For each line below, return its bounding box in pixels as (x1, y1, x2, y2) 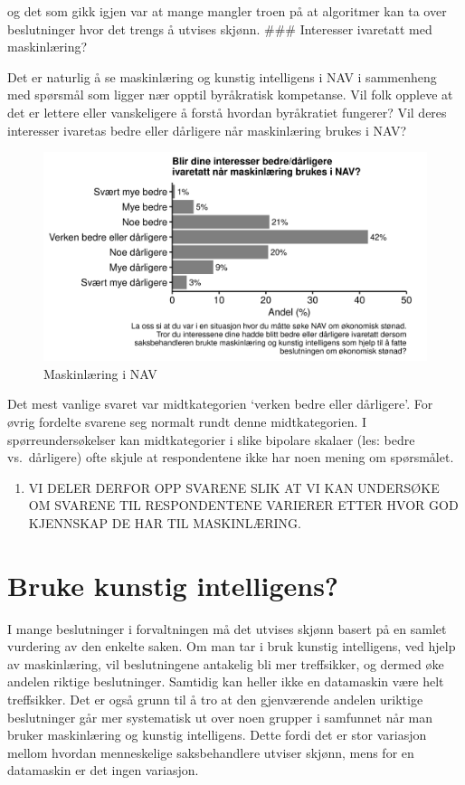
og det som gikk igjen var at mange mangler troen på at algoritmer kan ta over (7, 2, 447, 20)
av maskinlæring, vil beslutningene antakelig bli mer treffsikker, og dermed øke (7, 654, 444, 673)
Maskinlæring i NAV (43, 364, 157, 383)
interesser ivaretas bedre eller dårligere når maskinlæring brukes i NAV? (7, 120, 406, 139)
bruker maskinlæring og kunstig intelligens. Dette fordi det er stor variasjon (7, 725, 427, 744)
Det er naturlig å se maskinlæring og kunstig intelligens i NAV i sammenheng (7, 67, 437, 86)
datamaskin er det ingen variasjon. (7, 761, 199, 780)
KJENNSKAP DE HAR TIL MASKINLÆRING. (28, 513, 301, 532)
